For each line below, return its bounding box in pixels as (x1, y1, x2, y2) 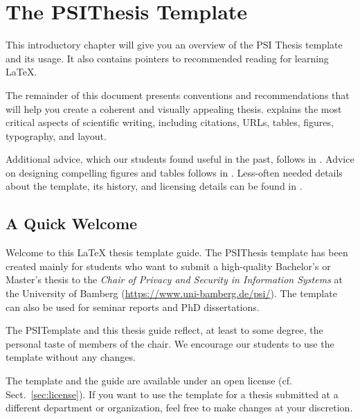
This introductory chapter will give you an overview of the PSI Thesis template (6, 37, 343, 52)
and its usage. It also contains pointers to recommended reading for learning (6, 51, 329, 65)
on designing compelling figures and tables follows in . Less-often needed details (6, 165, 343, 179)
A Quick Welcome (6, 213, 138, 234)
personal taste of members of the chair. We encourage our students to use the (6, 336, 334, 350)
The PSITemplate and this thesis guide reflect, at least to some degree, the (6, 323, 323, 337)
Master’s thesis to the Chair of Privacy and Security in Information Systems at (6, 272, 343, 287)
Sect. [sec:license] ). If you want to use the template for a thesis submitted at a (6, 386, 339, 401)
